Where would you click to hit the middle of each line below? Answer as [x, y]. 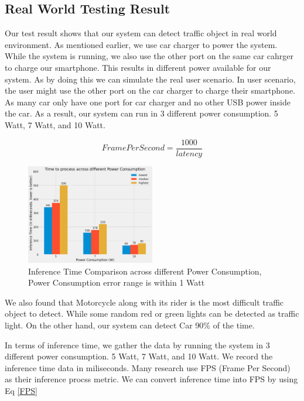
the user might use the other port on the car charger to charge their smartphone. [150, 90]
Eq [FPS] [21, 390]
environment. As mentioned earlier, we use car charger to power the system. [141, 44]
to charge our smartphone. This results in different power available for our [138, 67]
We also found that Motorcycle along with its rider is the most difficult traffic [144, 302]
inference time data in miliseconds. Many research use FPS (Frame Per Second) [148, 367]
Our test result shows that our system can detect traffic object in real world [141, 33]
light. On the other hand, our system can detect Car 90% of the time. [130, 325]
